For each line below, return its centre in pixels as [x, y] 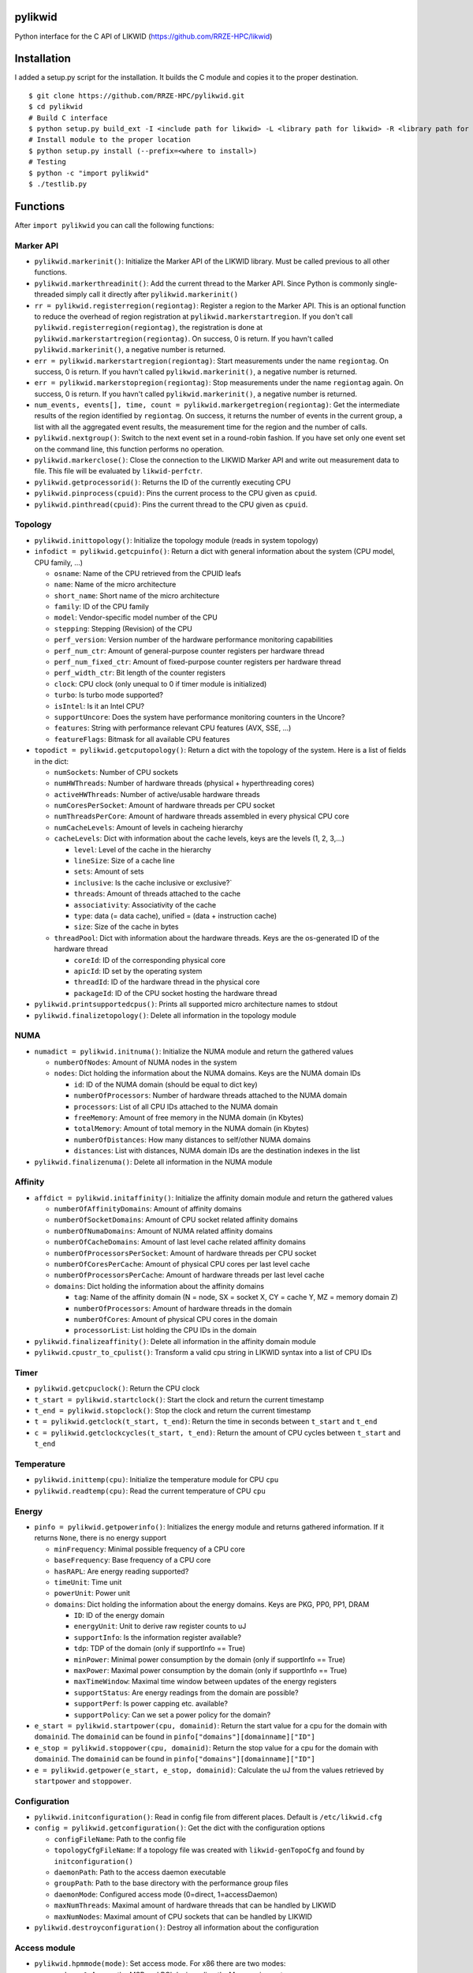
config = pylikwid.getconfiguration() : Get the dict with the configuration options [180, 1828]
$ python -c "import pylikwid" [89, 173]
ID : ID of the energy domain [119, 1615]
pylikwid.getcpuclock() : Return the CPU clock [117, 1388]
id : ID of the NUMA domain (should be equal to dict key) [166, 1084]
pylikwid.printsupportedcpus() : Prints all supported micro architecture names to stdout [186, 1004]
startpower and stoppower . [83, 1780]
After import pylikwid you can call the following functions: [114, 225]
